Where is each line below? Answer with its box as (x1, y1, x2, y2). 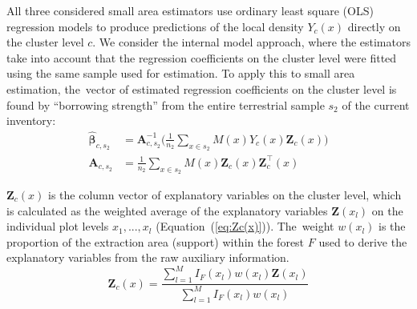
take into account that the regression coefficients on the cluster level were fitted (6, 49, 397, 66)
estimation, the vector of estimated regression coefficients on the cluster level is (6, 80, 397, 97)
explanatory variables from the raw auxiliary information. (6, 249, 289, 266)
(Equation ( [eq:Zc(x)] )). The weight (156, 218, 334, 235)
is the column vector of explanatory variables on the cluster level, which (48, 186, 402, 203)
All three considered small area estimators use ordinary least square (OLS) (6, 2, 374, 18)
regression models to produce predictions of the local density (6, 18, 304, 34)
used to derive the (318, 233, 407, 250)
